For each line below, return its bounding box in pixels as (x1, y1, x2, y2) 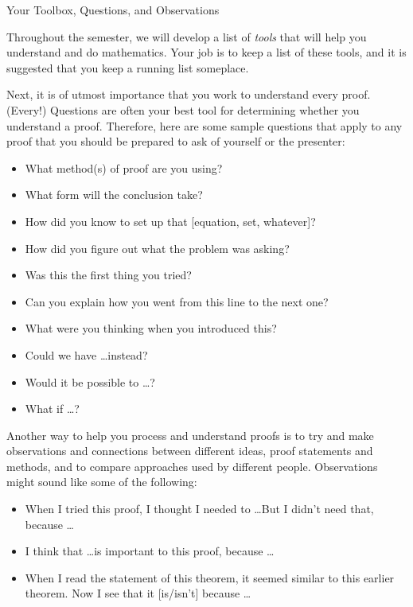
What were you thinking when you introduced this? (25, 320, 277, 337)
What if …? (25, 400, 80, 417)
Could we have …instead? (25, 346, 148, 363)
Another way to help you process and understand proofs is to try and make (6, 426, 374, 443)
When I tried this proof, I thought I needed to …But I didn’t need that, (25, 500, 374, 517)
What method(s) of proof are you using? (25, 159, 223, 176)
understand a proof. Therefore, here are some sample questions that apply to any (6, 117, 403, 134)
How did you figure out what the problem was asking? (25, 239, 290, 256)
